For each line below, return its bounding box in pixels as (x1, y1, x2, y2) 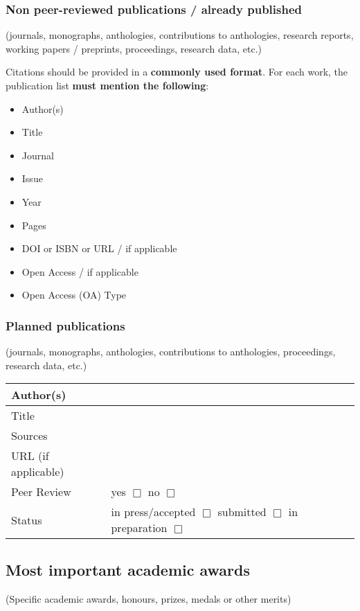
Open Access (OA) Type (21, 287, 127, 302)
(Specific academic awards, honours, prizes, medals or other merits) (6, 591, 291, 605)
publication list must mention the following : (6, 78, 209, 92)
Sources (11, 427, 48, 444)
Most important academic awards (6, 558, 250, 580)
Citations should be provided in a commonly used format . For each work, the (6, 64, 348, 79)
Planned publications (6, 317, 125, 334)
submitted (217, 504, 267, 520)
